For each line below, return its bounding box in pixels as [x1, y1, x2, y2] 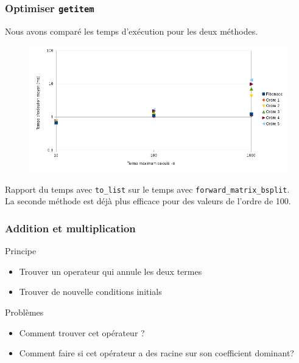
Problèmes [5, 306, 44, 319]
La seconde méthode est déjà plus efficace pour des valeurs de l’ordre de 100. [5, 195, 291, 207]
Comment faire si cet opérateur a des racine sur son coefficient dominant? [19, 347, 294, 359]
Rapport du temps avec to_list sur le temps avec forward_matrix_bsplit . [5, 182, 290, 195]
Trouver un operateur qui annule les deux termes [19, 264, 202, 277]
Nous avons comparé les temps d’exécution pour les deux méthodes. [5, 24, 258, 37]
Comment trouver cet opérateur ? [19, 326, 145, 339]
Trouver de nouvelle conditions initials [19, 285, 162, 298]
